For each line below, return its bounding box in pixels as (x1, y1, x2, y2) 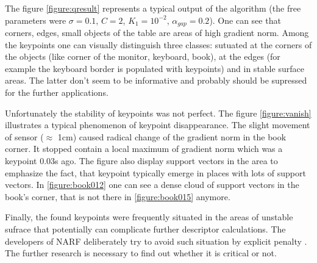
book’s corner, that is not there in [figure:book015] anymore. (5, 190, 230, 203)
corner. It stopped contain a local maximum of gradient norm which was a (5, 142, 283, 155)
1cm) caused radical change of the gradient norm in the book (57, 130, 287, 143)
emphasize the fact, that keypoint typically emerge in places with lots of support (5, 166, 306, 179)
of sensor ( (5, 130, 44, 143)
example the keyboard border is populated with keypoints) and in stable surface (5, 62, 304, 74)
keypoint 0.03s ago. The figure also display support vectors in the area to (5, 154, 278, 167)
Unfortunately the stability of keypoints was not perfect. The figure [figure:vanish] (5, 106, 312, 119)
